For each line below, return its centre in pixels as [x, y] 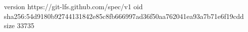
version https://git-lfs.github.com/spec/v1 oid [73, 6]
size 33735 [19, 25]
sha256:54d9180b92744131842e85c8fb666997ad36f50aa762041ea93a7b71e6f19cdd [124, 16]
